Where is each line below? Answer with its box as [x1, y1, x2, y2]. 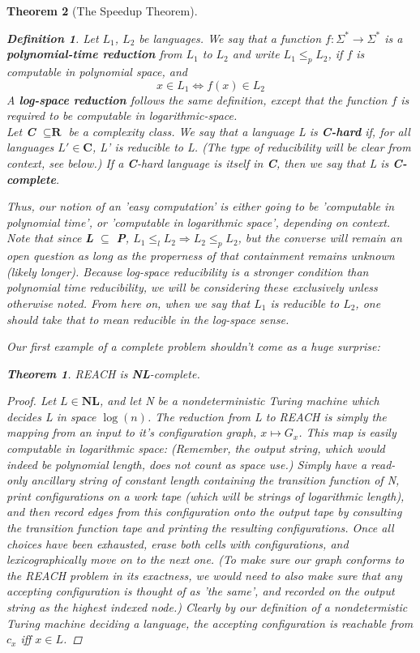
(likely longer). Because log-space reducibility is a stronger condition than [6, 262, 369, 280]
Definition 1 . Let [6, 29, 99, 46]
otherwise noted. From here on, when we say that [6, 294, 251, 311]
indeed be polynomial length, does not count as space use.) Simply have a [6, 455, 367, 472]
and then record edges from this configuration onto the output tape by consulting [6, 503, 402, 520]
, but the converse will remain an [238, 229, 402, 246]
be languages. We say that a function [139, 29, 322, 46]
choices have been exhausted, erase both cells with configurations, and [6, 535, 349, 552]
